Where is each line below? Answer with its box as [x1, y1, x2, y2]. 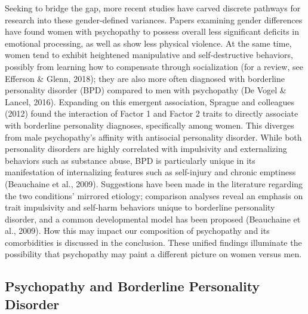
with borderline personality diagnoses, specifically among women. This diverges [5, 118, 294, 131]
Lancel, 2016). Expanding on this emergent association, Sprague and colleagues [5, 95, 294, 108]
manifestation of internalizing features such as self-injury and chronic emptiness [5, 166, 296, 178]
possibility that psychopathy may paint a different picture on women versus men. [5, 248, 302, 260]
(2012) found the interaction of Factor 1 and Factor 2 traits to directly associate [5, 107, 298, 120]
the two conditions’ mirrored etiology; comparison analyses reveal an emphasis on [5, 189, 303, 202]
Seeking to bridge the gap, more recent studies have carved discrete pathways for [5, 2, 301, 14]
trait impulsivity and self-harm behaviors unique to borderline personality [5, 201, 275, 214]
